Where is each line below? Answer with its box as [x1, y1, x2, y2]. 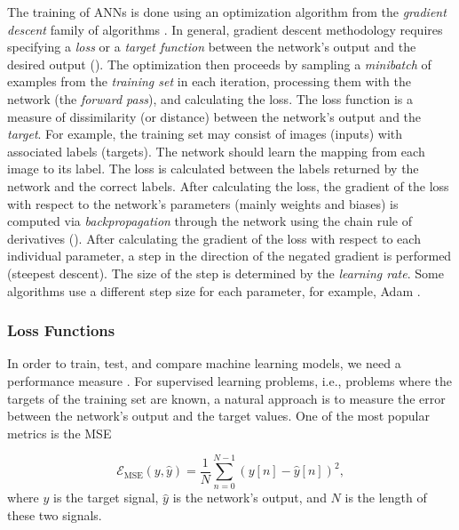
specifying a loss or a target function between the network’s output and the [7, 37, 416, 56]
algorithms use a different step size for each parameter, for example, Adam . [7, 281, 421, 300]
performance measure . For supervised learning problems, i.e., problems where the [7, 371, 453, 389]
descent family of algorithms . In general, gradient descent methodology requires [7, 20, 443, 38]
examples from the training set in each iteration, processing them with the [7, 72, 411, 91]
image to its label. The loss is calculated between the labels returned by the [7, 159, 419, 178]
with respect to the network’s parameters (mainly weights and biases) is [7, 194, 399, 213]
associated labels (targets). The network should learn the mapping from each [7, 141, 425, 160]
